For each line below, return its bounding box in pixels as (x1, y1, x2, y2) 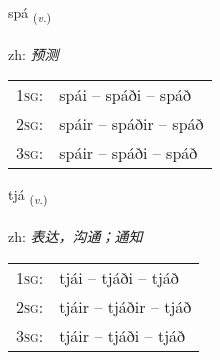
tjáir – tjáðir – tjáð (59, 294, 192, 318)
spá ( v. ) (8, 2, 52, 25)
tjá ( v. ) (8, 184, 48, 208)
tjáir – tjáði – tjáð (59, 323, 186, 347)
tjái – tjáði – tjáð (59, 265, 179, 289)
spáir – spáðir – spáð (59, 112, 204, 136)
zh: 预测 (8, 43, 59, 64)
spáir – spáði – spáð (59, 141, 198, 165)
